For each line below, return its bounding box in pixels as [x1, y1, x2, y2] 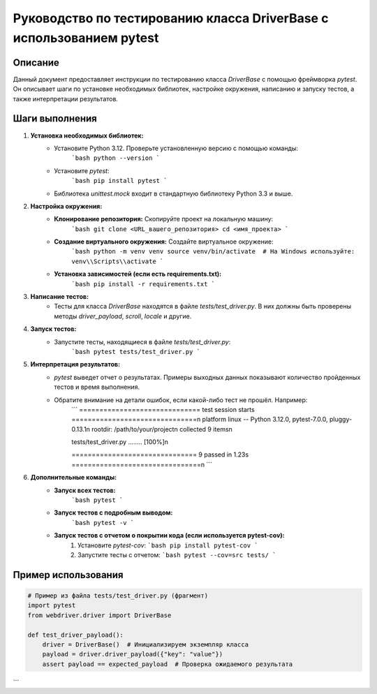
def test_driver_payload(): [27, 630, 124, 639]
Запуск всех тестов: [54, 486, 116, 494]
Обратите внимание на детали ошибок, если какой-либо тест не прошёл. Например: [54, 395, 308, 404]
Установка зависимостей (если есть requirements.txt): [54, 270, 222, 279]
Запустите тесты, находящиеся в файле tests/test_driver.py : [54, 337, 231, 346]
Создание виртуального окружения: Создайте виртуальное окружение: [54, 237, 274, 246]
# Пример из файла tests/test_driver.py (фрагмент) [27, 592, 209, 600]
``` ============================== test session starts [71, 405, 255, 413]
